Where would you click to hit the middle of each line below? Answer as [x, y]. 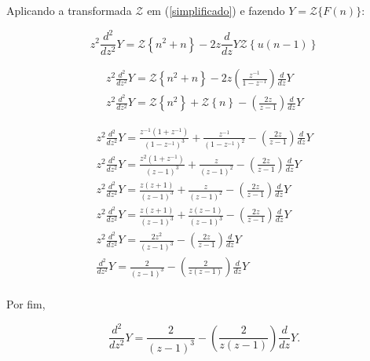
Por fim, [26, 304]
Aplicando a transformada [69, 10]
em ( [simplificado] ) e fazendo [216, 10]
